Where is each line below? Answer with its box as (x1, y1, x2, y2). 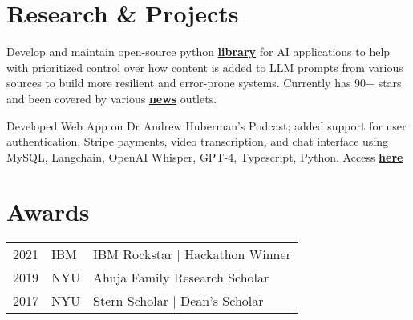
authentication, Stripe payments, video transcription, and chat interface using (6, 133, 389, 150)
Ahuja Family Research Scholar (93, 268, 269, 287)
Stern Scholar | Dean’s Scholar (93, 291, 264, 310)
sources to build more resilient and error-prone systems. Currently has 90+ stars (6, 74, 402, 91)
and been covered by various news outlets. (6, 90, 217, 106)
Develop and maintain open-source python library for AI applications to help (6, 43, 391, 60)
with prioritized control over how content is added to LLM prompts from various (6, 58, 403, 75)
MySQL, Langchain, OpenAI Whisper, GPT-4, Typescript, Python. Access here (6, 148, 403, 165)
